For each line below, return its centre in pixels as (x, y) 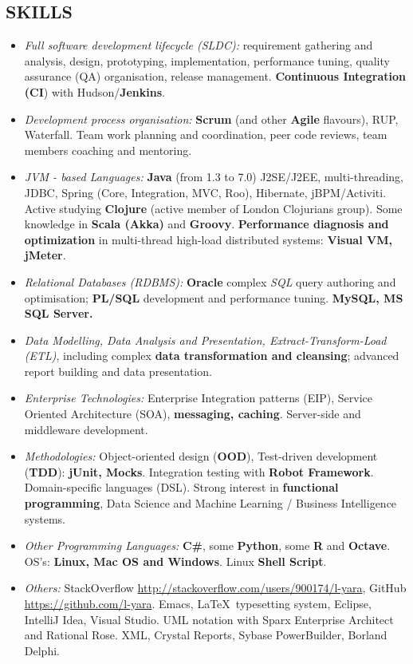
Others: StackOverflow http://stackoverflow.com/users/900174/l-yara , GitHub (215, 588)
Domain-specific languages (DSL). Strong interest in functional (181, 487)
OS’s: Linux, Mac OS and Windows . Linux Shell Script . (175, 561)
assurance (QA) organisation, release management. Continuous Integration (215, 76)
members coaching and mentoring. (108, 150)
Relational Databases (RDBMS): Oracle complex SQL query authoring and (210, 281)
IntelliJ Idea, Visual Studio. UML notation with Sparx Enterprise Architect (209, 619)
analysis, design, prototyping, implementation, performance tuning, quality (207, 60)
